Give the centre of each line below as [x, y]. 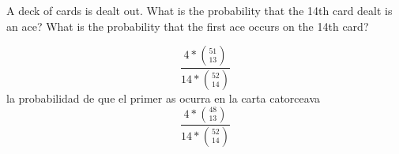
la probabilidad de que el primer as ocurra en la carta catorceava [164, 98]
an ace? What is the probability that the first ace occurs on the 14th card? [188, 26]
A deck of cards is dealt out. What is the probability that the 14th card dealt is [199, 10]
